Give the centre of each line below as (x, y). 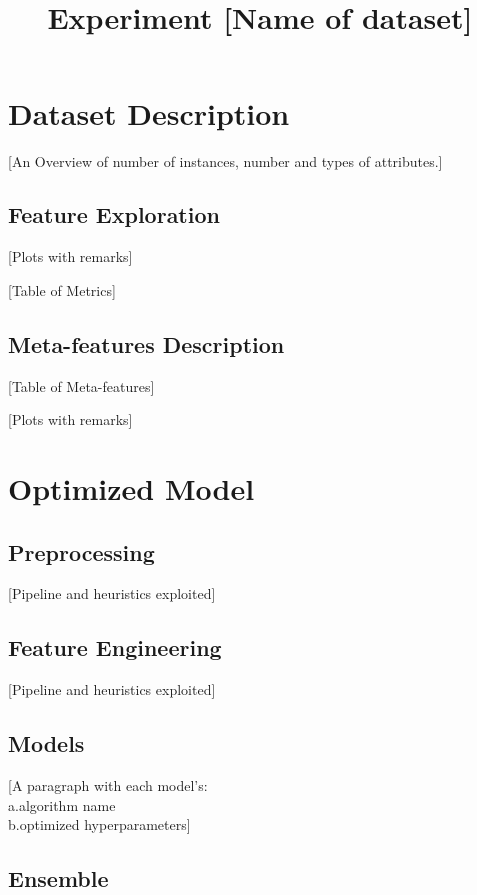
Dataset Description (149, 112)
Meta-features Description (146, 343)
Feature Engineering (115, 647)
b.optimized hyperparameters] (99, 824)
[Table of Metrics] (62, 289)
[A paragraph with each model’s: (108, 785)
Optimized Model (131, 488)
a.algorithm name (62, 804)
